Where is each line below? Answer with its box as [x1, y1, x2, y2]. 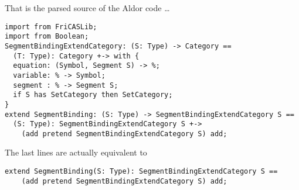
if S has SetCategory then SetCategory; [13, 91, 173, 99]
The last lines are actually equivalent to [5, 146, 147, 158]
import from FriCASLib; [5, 22, 97, 31]
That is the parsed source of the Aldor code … [5, 2, 170, 13]
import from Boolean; [5, 32, 89, 41]
